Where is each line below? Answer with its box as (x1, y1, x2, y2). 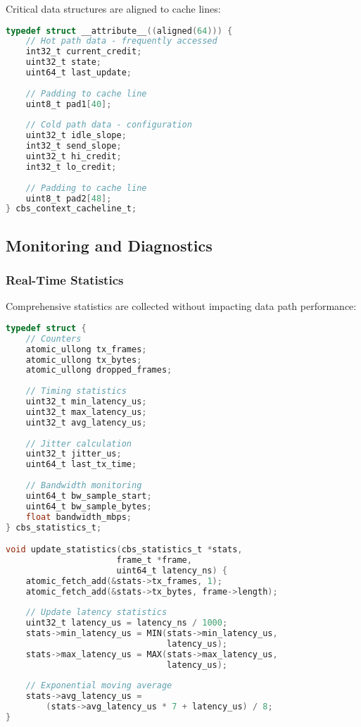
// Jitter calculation (25, 438, 132, 449)
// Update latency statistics (25, 607, 167, 618)
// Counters (25, 333, 82, 344)
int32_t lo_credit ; (25, 161, 117, 172)
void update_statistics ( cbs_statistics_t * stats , (6, 545, 243, 555)
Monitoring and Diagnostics (6, 234, 213, 256)
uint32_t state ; (25, 57, 102, 68)
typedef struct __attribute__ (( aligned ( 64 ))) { (6, 25, 233, 36)
